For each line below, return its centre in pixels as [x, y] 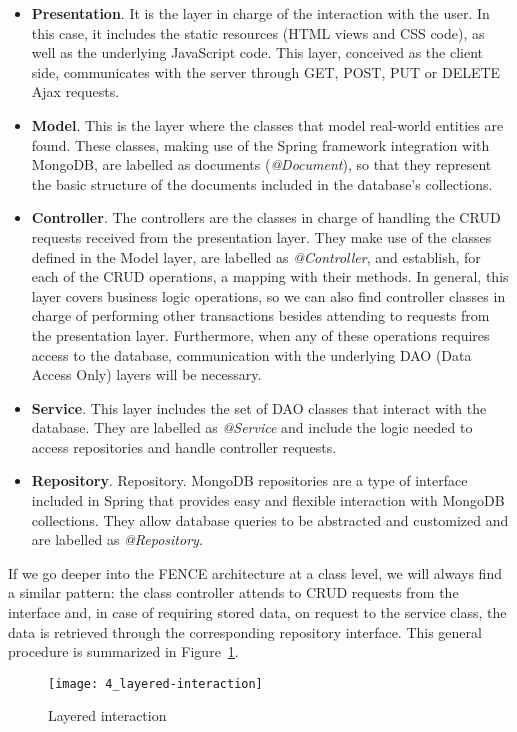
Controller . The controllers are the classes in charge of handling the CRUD [266, 217]
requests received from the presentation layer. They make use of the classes [261, 236]
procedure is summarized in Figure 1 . [123, 651]
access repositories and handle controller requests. [184, 446]
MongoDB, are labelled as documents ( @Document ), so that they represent [261, 164]
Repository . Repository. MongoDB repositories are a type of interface [249, 480]
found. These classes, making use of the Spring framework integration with [260, 144]
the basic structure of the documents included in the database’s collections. [262, 183]
